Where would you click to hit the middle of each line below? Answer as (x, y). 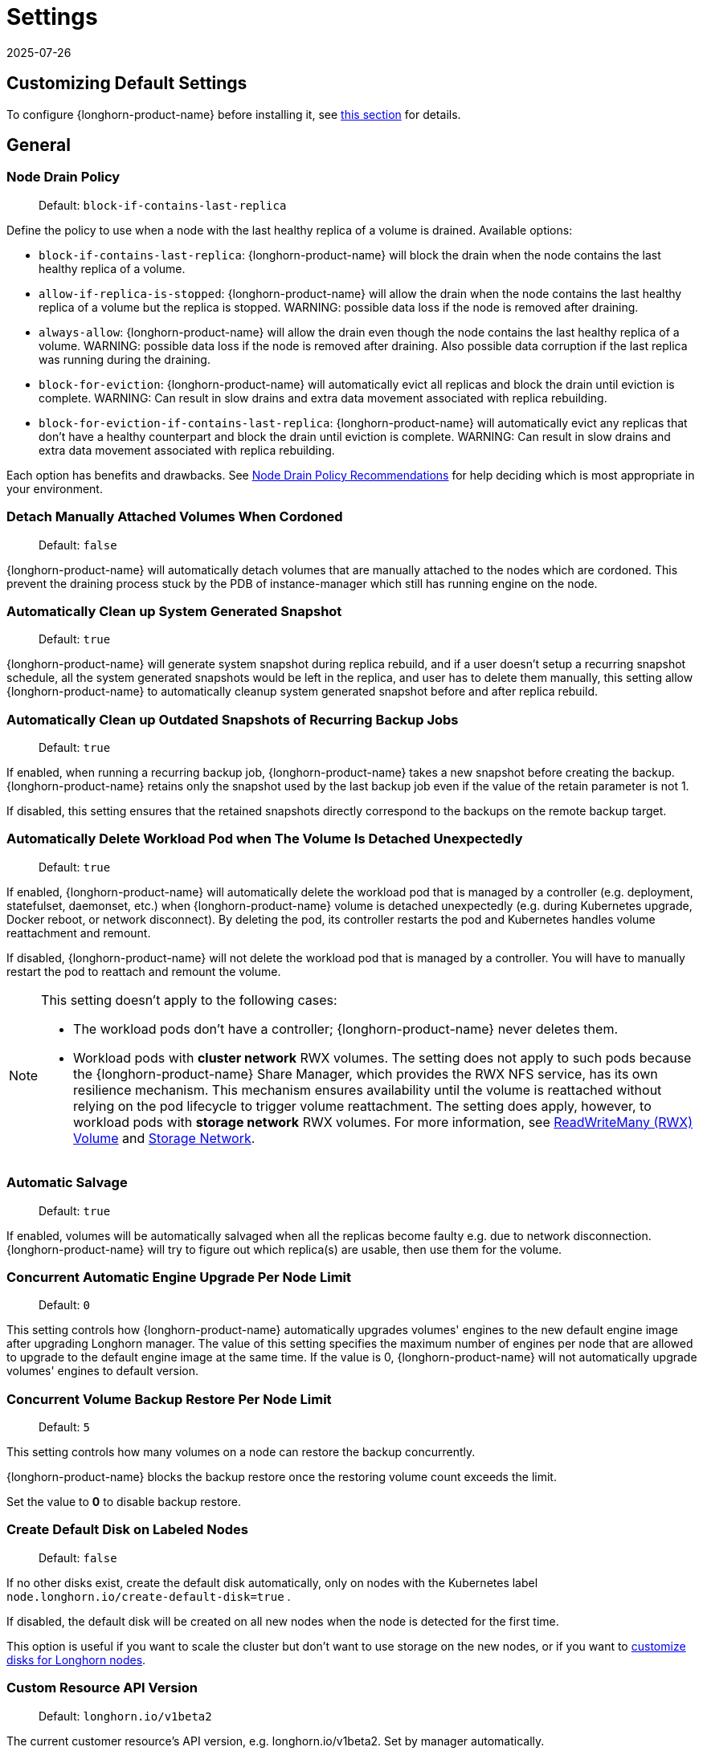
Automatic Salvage (67, 1183)
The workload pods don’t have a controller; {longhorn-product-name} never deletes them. (346, 1029)
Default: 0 (64, 1305)
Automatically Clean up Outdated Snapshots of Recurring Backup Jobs (233, 719)
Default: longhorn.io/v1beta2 (125, 1716)
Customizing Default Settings (127, 84)
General (39, 145)
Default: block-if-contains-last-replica (163, 205)
